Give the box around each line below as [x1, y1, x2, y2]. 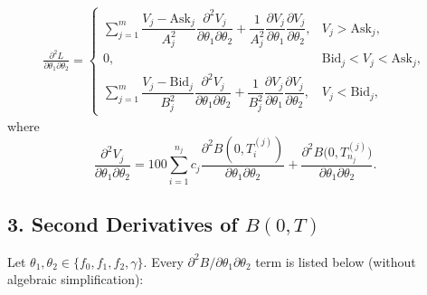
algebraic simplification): [7, 270, 144, 289]
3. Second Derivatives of [7, 209, 238, 237]
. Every [143, 252, 184, 271]
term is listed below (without [255, 252, 416, 271]
